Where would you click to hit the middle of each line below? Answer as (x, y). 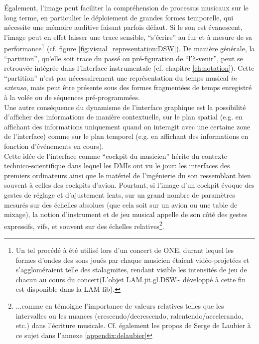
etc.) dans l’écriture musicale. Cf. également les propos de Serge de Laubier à (133, 325)
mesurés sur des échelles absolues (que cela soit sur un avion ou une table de (121, 204)
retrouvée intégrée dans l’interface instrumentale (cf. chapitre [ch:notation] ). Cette (129, 68)
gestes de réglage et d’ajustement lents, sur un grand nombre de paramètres (120, 194)
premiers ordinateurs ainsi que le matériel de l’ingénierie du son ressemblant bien (128, 175)
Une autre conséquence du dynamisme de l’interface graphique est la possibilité (125, 107)
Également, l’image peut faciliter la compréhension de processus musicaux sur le (126, 7)
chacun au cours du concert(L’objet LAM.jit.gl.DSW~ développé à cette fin (131, 279)
